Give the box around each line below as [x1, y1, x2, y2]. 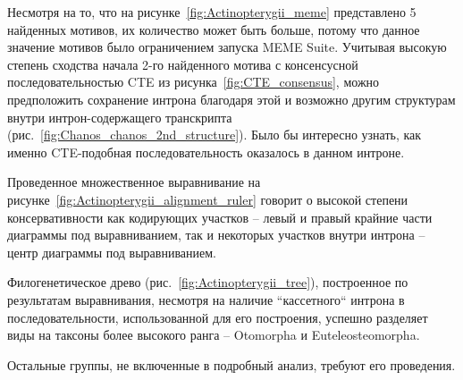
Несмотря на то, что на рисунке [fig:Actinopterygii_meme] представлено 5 [7, 3, 417, 21]
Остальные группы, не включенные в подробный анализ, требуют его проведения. [7, 355, 456, 374]
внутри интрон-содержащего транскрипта [7, 107, 232, 126]
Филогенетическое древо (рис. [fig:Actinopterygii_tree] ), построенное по [7, 273, 408, 291]
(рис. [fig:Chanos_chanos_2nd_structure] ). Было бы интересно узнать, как [7, 125, 422, 144]
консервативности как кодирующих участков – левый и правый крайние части [7, 207, 433, 226]
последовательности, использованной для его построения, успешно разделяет [7, 308, 428, 326]
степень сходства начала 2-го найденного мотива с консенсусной [7, 55, 358, 73]
